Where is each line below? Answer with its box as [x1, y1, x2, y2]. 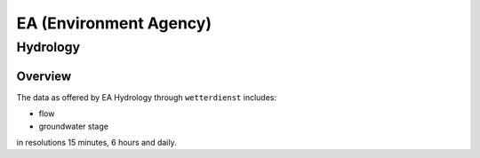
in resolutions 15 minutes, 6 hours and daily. [16, 137, 177, 147]
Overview [16, 68, 72, 83]
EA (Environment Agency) [16, 13, 212, 33]
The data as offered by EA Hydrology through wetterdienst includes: [16, 91, 277, 102]
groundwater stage [38, 121, 108, 131]
